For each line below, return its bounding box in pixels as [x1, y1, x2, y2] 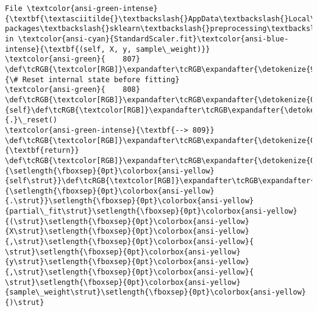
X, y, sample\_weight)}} [109, 44, 210, 54]
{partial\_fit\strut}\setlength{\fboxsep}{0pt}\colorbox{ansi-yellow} [5, 207, 297, 216]
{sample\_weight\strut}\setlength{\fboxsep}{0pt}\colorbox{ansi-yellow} [5, 288, 306, 297]
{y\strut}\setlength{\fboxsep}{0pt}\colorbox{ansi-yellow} [5, 257, 249, 267]
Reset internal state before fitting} [22, 75, 180, 84]
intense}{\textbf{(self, [5, 44, 105, 54]
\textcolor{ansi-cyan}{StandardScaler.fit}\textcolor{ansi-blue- [18, 34, 289, 43]
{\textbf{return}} [5, 146, 79, 155]
